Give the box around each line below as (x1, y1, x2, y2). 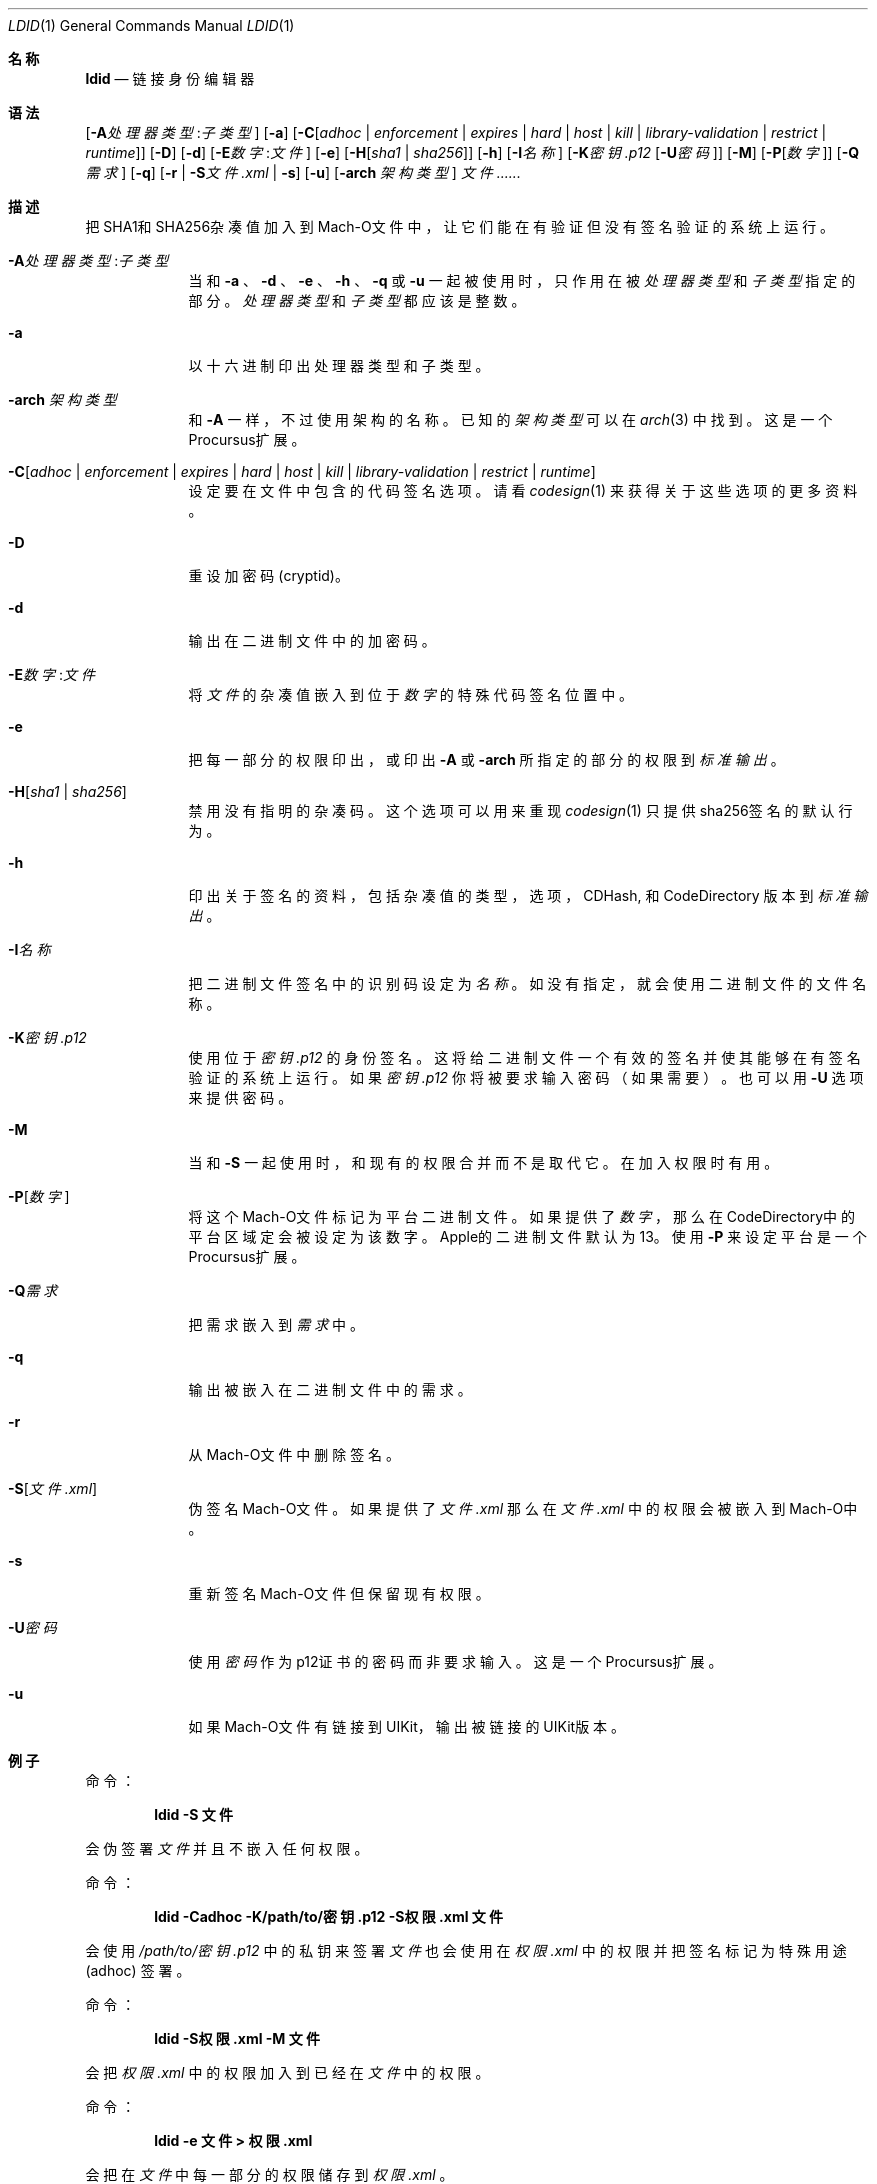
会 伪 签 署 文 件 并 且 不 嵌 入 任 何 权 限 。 (85, 1840, 369, 1857)
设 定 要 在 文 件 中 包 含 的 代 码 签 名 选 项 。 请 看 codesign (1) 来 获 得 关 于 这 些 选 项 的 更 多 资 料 (188, 482, 858, 499)
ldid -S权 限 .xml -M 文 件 (154, 2030, 320, 2047)
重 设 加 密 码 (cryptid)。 (188, 567, 349, 584)
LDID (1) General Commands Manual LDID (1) (8, 17, 295, 34)
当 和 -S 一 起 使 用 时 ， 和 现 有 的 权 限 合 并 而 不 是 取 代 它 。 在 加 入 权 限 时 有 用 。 (188, 1154, 779, 1171)
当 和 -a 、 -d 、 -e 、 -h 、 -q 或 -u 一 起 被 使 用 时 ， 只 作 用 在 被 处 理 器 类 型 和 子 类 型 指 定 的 (188, 272, 856, 289)
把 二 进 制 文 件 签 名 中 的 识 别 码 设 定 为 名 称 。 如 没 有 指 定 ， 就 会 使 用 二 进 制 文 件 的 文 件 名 (188, 975, 867, 992)
